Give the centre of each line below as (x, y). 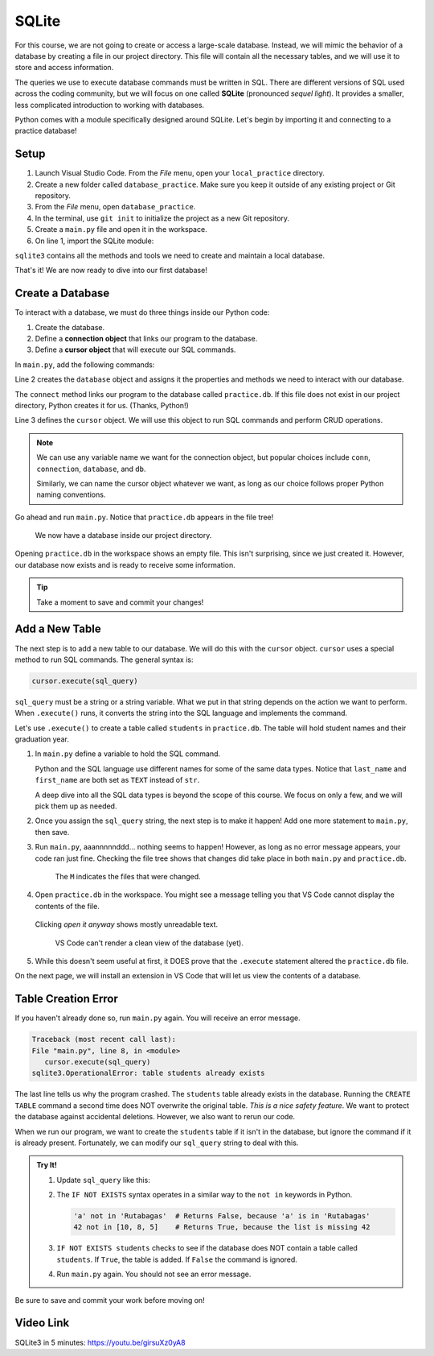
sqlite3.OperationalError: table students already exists (148, 1073)
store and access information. (64, 68)
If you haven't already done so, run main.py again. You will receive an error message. (158, 1018)
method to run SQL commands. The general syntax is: (104, 659)
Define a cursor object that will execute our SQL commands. (135, 349)
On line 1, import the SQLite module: (94, 241)
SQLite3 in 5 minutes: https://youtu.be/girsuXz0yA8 (100, 1342)
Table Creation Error (66, 999)
